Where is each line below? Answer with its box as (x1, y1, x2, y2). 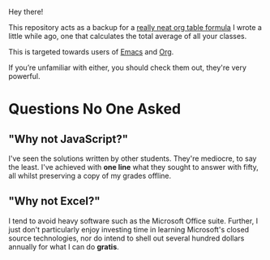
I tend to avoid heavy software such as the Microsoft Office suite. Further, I (8, 215, 258, 226)
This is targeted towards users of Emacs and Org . (8, 47, 174, 56)
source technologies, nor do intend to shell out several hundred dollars (8, 233, 245, 243)
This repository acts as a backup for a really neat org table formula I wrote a (8, 23, 262, 32)
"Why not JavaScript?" (8, 132, 128, 145)
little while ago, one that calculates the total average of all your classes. (8, 32, 247, 41)
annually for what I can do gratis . (8, 241, 119, 251)
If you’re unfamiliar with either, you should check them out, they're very (8, 63, 247, 72)
